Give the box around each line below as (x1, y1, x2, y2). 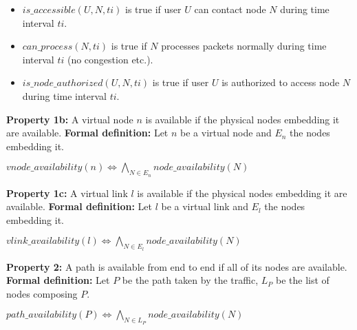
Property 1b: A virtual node (6, 112, 133, 126)
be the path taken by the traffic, (122, 273, 259, 287)
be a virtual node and (180, 125, 272, 140)
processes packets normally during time (161, 39, 327, 53)
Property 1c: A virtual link (6, 185, 128, 200)
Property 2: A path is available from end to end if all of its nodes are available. (6, 259, 347, 274)
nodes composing (6, 286, 78, 300)
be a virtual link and (161, 199, 248, 214)
